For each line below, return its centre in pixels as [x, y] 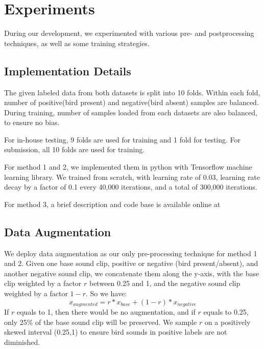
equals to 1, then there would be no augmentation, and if [106, 312]
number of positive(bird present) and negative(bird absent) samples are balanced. [131, 102]
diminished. [22, 342]
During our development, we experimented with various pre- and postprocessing [129, 33]
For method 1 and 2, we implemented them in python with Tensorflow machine [128, 167]
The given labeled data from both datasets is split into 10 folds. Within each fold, [132, 92]
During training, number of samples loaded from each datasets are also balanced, [131, 112]
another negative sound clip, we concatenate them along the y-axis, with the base [132, 273]
